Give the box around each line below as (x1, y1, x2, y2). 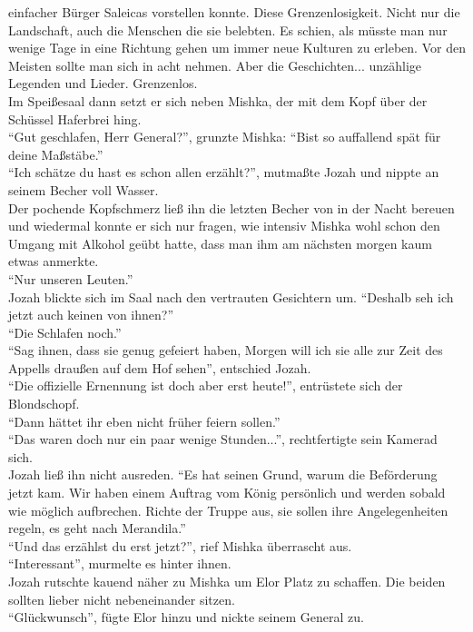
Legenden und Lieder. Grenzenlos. (8, 74, 198, 93)
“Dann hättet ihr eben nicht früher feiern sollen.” (8, 411, 281, 430)
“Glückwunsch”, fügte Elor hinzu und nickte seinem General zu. (8, 607, 364, 627)
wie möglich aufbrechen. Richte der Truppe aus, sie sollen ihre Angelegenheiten (8, 500, 448, 519)
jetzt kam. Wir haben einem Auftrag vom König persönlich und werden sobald (8, 483, 446, 502)
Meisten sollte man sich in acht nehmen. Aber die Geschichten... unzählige (8, 55, 422, 74)
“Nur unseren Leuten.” (8, 269, 133, 288)
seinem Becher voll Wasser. (8, 180, 159, 199)
